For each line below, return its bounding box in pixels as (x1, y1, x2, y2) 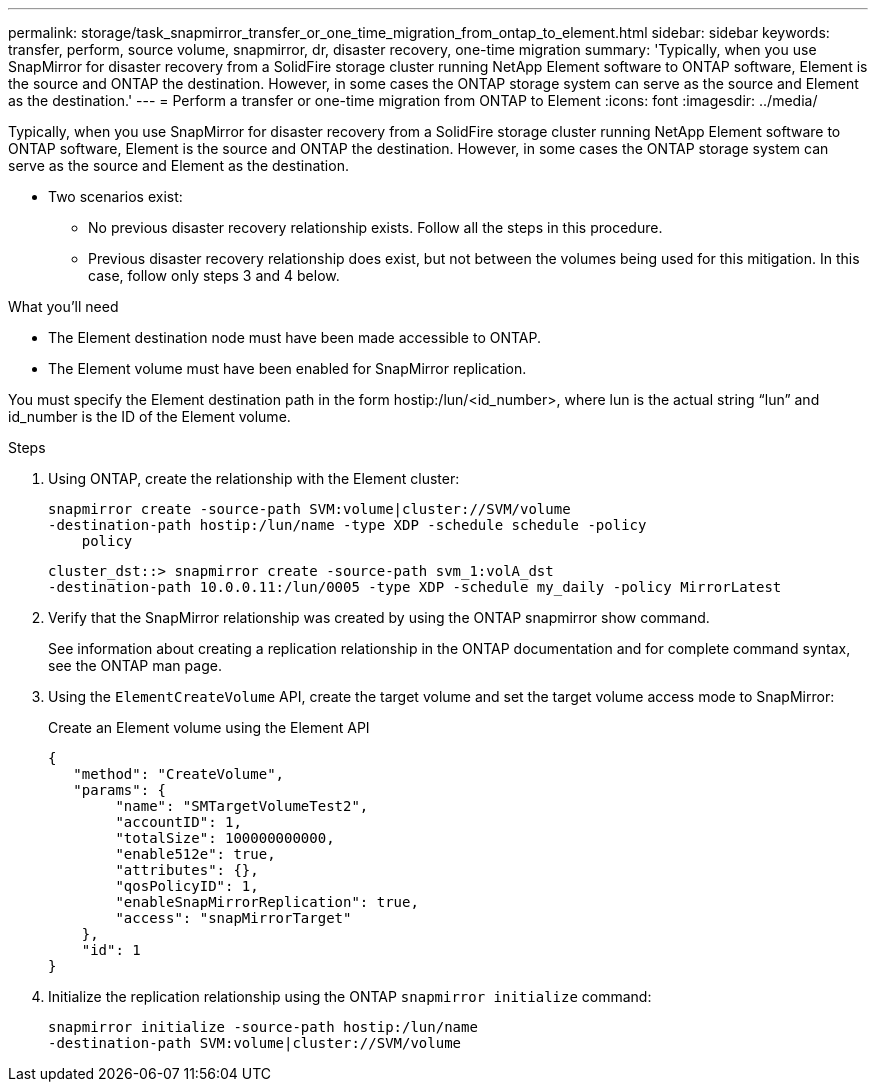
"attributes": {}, (115, 862, 259, 878)
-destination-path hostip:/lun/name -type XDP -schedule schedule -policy (48, 517, 647, 533)
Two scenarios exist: (48, 188, 183, 205)
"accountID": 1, (115, 814, 242, 830)
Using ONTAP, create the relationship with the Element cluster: (48, 470, 460, 487)
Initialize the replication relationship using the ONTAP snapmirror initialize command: (48, 988, 652, 1005)
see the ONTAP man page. (48, 657, 222, 674)
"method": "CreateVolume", (73, 766, 285, 782)
